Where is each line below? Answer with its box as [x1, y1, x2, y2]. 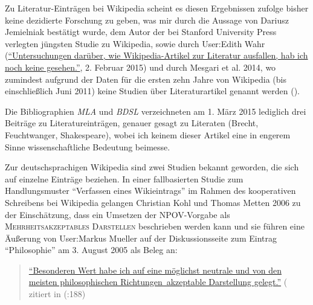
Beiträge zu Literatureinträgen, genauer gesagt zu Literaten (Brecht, [5, 117, 259, 129]
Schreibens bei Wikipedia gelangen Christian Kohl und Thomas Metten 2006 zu [5, 196, 301, 208]
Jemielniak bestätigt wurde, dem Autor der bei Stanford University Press [5, 25, 277, 38]
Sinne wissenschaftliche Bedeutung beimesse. [5, 140, 170, 153]
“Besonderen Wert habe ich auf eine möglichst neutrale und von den [28, 263, 282, 276]
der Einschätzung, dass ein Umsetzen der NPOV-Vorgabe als [5, 208, 230, 220]
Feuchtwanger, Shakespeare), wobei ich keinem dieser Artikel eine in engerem [5, 128, 291, 141]
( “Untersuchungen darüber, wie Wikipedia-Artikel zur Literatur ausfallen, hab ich [5, 49, 308, 62]
